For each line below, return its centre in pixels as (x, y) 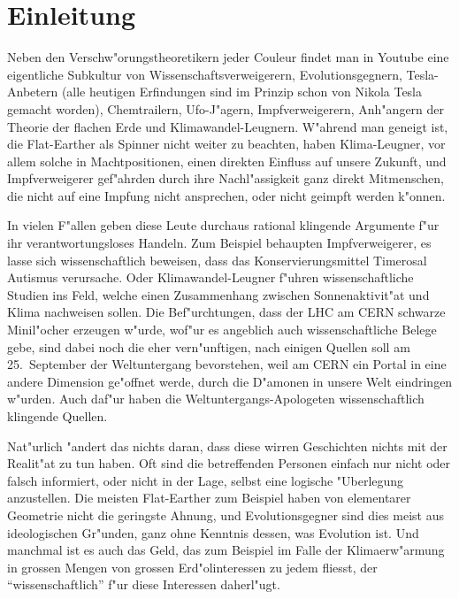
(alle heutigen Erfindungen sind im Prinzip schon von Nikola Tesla (242, 92)
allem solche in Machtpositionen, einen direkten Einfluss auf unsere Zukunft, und (227, 161)
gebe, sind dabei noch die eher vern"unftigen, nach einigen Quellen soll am (209, 346)
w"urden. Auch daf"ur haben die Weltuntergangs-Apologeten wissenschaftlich (216, 399)
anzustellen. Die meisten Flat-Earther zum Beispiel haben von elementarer (209, 498)
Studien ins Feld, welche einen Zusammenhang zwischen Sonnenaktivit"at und (218, 294)
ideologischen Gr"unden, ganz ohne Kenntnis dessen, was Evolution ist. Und (213, 532)
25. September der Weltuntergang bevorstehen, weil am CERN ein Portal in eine (227, 364)
